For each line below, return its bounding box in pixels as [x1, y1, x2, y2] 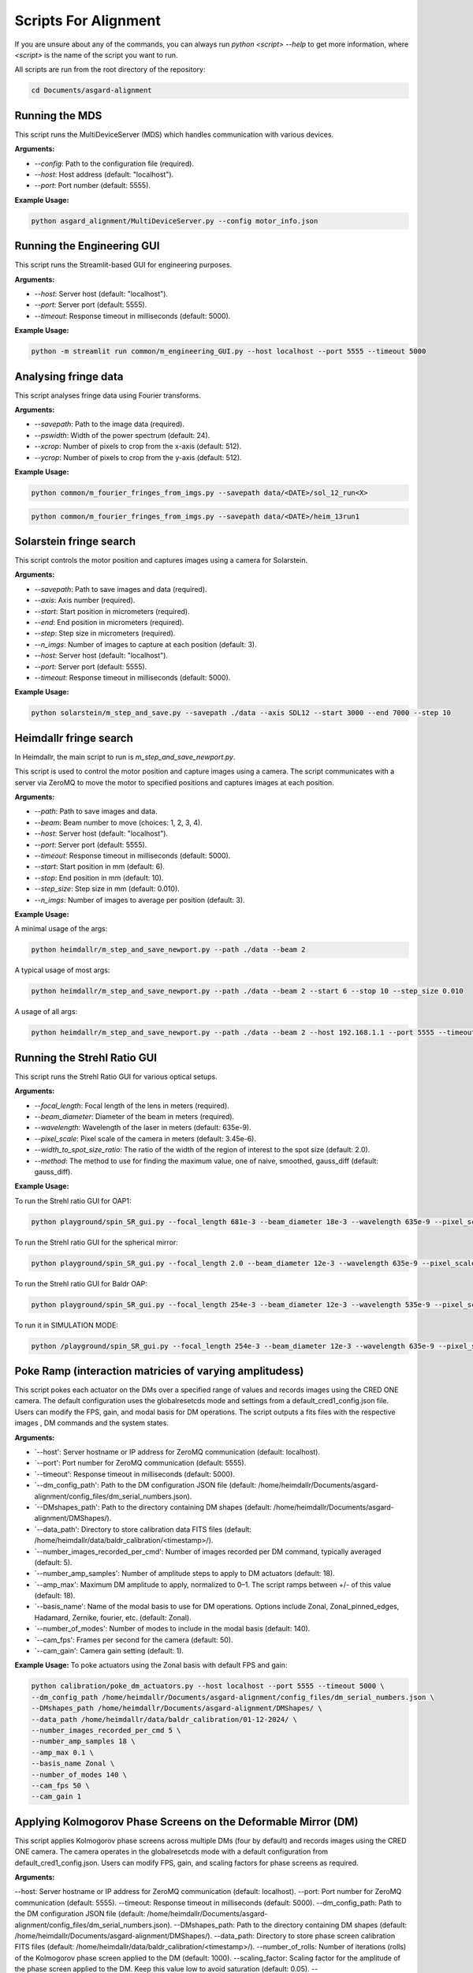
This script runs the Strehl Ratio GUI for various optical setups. [14, 1072, 218, 1081]
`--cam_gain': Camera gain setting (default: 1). [34, 1646, 184, 1656]
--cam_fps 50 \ [31, 1780, 90, 1790]
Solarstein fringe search [14, 535, 136, 548]
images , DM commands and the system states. [14, 1418, 169, 1428]
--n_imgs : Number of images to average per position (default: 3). [34, 895, 245, 904]
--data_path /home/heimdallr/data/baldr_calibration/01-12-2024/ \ [31, 1715, 298, 1724]
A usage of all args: [14, 1007, 78, 1016]
